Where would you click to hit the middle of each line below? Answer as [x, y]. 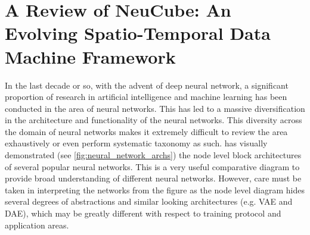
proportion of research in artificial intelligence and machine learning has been [146, 97]
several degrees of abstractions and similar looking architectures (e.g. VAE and [149, 201]
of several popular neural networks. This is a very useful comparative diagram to [152, 166]
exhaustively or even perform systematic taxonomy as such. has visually [136, 143]
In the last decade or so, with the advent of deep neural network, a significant [147, 85]
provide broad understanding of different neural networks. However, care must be [153, 178]
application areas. [37, 225]
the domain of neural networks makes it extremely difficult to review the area [146, 131]
